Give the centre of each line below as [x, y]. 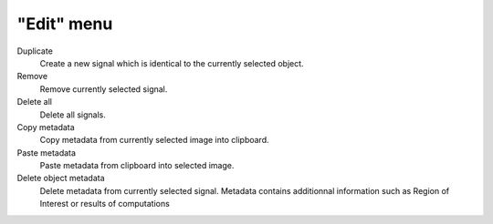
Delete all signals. [73, 115]
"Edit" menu [65, 24]
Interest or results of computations [105, 204]
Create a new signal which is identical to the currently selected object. [172, 63]
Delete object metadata [61, 178]
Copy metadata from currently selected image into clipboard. [154, 140]
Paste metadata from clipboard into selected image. [137, 166]
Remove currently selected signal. [104, 89]
